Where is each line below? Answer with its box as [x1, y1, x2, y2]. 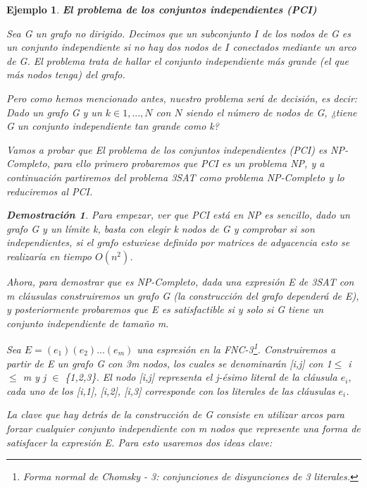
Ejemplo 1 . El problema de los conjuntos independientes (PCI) [6, 2, 317, 16]
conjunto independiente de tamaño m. [6, 315, 169, 330]
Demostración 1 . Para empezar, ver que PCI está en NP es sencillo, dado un [6, 207, 350, 222]
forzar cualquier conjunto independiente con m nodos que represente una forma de [6, 420, 361, 435]
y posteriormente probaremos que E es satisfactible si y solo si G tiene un [6, 302, 324, 317]
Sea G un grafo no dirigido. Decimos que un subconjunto [6, 25, 251, 40]
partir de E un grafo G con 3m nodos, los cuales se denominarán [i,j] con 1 [6, 355, 332, 370]
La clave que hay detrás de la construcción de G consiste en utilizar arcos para [6, 407, 344, 422]
